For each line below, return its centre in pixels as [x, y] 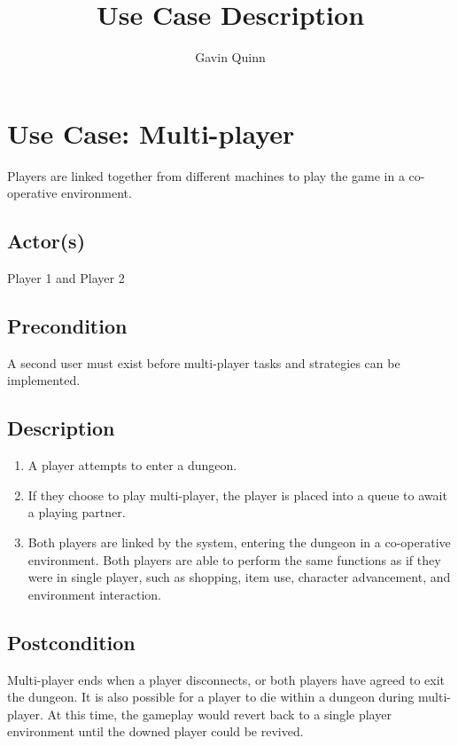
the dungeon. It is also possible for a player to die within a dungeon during [211, 697]
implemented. [44, 380]
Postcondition [71, 642]
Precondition [67, 326]
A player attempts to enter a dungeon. [132, 465]
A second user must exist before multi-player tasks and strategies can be [204, 362]
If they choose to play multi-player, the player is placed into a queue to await [237, 495]
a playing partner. [77, 512]
